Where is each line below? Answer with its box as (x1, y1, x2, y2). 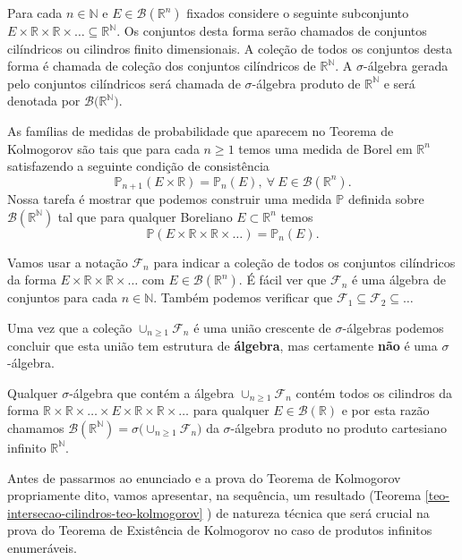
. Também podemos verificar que (153, 288, 333, 307)
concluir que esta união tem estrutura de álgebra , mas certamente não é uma (7, 335, 438, 354)
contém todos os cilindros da (295, 383, 452, 402)
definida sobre (347, 190, 424, 208)
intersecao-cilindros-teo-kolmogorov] (7, 503, 203, 522)
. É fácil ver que (238, 270, 327, 289)
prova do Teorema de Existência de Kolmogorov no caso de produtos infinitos (7, 521, 432, 539)
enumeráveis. (7, 538, 77, 556)
